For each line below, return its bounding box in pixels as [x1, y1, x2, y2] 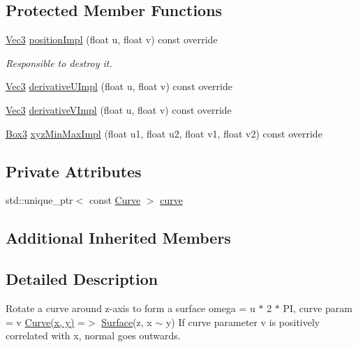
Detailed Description [6, 268, 158, 290]
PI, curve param [283, 300, 352, 315]
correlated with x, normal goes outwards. [6, 328, 181, 343]
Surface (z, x [101, 314, 152, 329]
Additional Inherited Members [6, 227, 231, 249]
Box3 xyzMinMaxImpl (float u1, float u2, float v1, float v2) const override [6, 126, 322, 140]
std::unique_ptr [6, 193, 73, 207]
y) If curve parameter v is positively [165, 314, 320, 329]
